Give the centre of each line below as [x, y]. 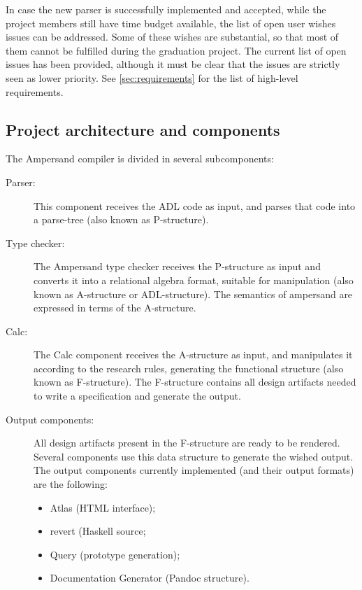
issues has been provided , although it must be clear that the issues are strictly [173, 64]
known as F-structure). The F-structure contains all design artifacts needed [195, 382]
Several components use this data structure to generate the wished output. [194, 456]
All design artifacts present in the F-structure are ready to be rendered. [187, 443]
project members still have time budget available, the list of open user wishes [171, 23]
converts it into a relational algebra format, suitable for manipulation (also [194, 280]
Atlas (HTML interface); [103, 507]
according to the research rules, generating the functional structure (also [189, 368]
